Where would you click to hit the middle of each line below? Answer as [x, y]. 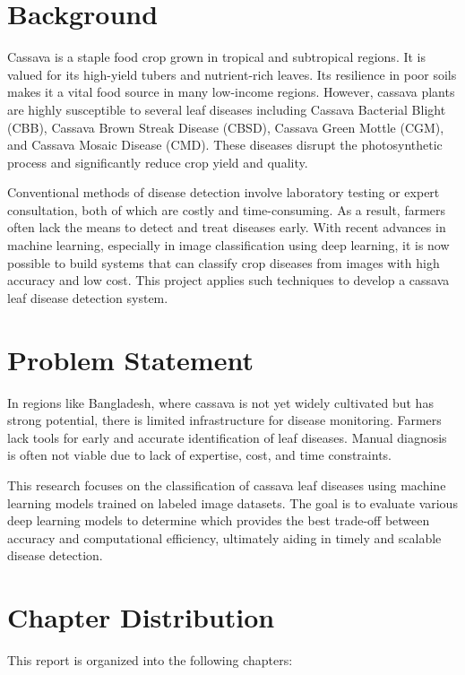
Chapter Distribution [141, 617]
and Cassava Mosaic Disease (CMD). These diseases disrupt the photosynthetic [225, 145]
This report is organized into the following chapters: [150, 660]
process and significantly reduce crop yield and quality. [158, 162]
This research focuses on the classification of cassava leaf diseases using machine [227, 485]
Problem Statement [130, 359]
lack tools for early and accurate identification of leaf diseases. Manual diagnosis [227, 437]
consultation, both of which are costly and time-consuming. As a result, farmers [227, 209]
